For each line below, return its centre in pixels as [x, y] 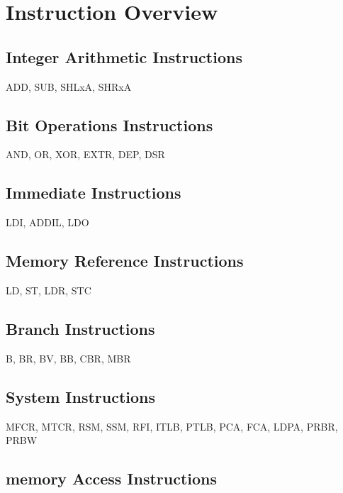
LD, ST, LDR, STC [49, 290]
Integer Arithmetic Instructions [124, 56]
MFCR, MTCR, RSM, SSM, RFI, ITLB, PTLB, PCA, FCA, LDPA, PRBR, [172, 426]
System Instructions [81, 396]
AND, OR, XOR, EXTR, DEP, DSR [85, 154]
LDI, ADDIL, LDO [47, 222]
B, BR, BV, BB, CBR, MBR [68, 358]
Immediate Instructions [94, 193]
